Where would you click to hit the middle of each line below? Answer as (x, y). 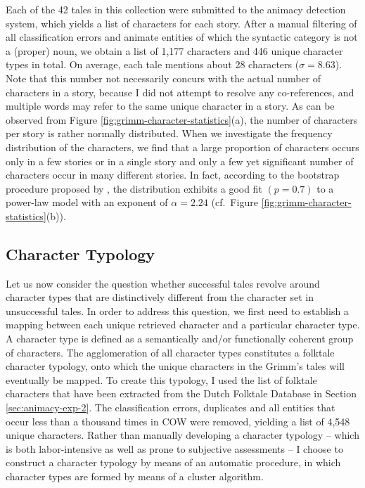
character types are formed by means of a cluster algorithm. (135, 476)
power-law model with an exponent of (87, 202)
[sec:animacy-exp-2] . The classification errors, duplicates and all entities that (171, 407)
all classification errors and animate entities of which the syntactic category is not (182, 37)
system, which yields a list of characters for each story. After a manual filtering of (181, 23)
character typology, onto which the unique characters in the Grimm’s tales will (175, 366)
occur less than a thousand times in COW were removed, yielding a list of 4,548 (178, 421)
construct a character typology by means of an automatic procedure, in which (173, 462)
